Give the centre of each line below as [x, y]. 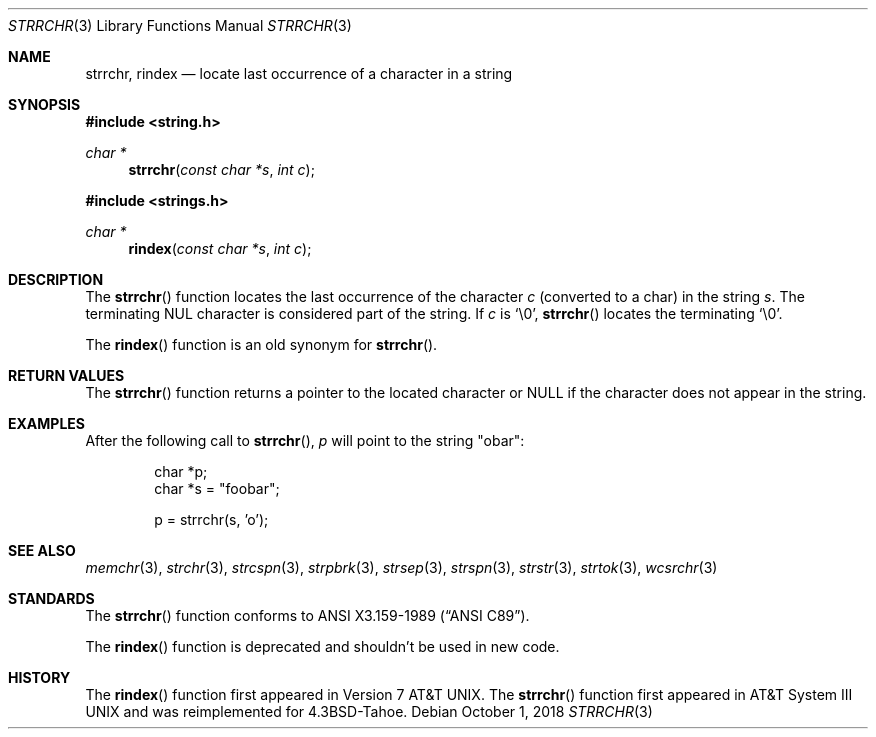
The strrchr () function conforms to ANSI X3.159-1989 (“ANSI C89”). [307, 615]
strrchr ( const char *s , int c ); [221, 169]
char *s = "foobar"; [217, 488]
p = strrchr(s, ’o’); [211, 519]
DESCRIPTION [56, 279]
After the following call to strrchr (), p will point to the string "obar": [305, 440]
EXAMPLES [46, 423]
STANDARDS [51, 598]
